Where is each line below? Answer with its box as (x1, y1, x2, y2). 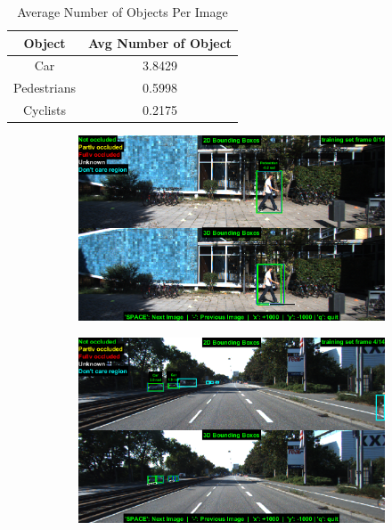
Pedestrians (13, 78, 76, 97)
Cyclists (23, 101, 66, 119)
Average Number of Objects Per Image (17, 3, 228, 20)
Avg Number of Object (88, 33, 233, 52)
